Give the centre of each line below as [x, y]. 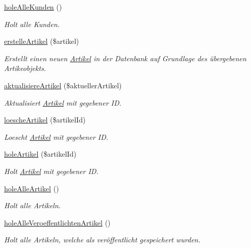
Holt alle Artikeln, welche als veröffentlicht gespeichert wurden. [102, 240]
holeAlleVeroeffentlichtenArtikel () [57, 222]
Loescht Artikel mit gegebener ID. [56, 137]
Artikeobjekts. [25, 68]
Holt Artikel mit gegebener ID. [51, 171]
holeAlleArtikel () [32, 188]
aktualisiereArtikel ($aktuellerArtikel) [63, 85]
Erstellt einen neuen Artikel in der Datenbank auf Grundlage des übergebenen [125, 58]
